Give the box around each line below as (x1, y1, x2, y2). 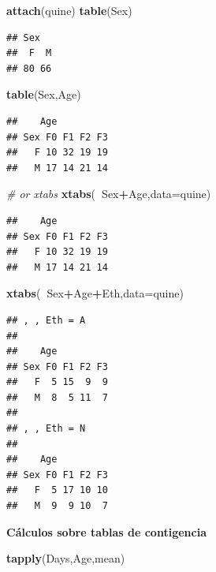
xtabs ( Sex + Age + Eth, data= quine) (6, 285, 184, 301)
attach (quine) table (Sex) (6, 2, 132, 18)
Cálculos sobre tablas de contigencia (6, 523, 207, 540)
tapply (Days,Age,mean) (6, 550, 125, 566)
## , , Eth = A (6, 314, 86, 326)
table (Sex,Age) (6, 86, 81, 103)
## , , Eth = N (6, 423, 86, 435)
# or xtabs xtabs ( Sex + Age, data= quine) (6, 185, 211, 202)
